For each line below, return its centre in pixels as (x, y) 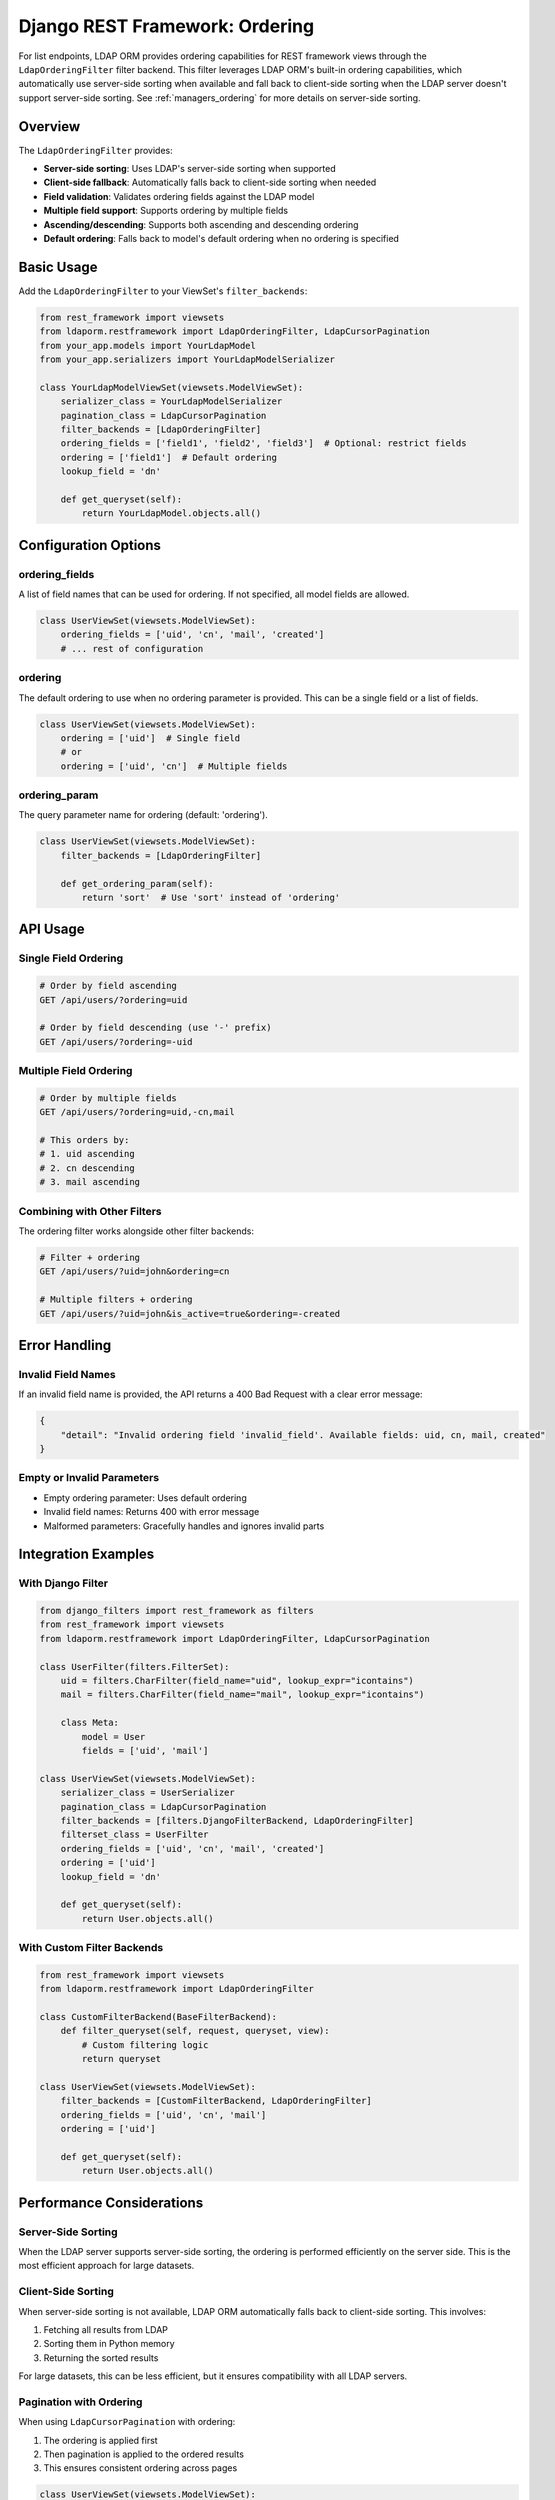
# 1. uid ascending (87, 1154)
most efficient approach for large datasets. (106, 2266)
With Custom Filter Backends (91, 1948)
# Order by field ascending (108, 986)
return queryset (121, 2059)
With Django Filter (63, 1583)
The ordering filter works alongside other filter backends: (136, 1231)
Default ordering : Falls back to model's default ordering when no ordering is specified (221, 238)
